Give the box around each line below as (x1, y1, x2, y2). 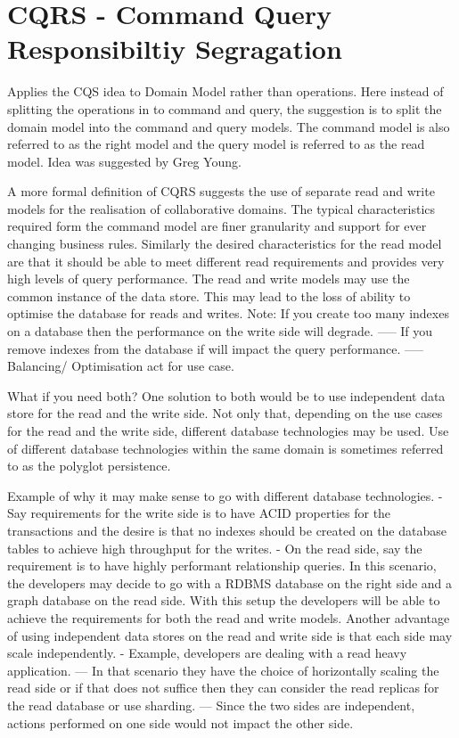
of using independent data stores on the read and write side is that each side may (7, 626, 453, 644)
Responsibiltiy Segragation (7, 30, 342, 67)
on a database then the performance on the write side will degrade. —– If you (7, 322, 433, 340)
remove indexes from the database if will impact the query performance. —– (7, 339, 423, 357)
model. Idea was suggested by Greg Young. (7, 152, 242, 170)
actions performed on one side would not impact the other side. (7, 713, 354, 732)
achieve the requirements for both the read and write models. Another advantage (7, 608, 450, 627)
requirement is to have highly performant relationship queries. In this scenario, (7, 556, 437, 575)
